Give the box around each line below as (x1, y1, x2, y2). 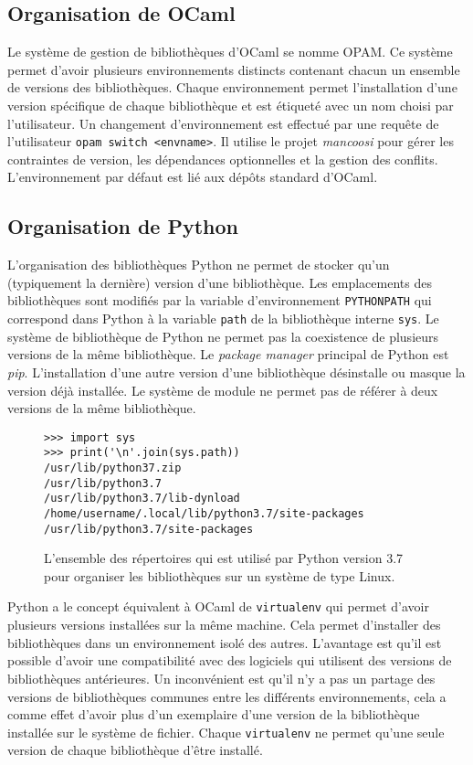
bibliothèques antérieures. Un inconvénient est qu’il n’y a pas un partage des (7, 668, 436, 687)
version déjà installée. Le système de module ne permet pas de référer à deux (7, 380, 438, 399)
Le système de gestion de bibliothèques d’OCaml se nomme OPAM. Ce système (7, 42, 453, 61)
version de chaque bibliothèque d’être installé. (7, 740, 263, 760)
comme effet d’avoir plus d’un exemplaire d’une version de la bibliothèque (7, 705, 420, 724)
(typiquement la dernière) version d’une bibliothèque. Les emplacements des (7, 272, 432, 292)
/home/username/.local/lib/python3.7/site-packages (44, 506, 364, 520)
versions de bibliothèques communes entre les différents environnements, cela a (7, 686, 447, 706)
